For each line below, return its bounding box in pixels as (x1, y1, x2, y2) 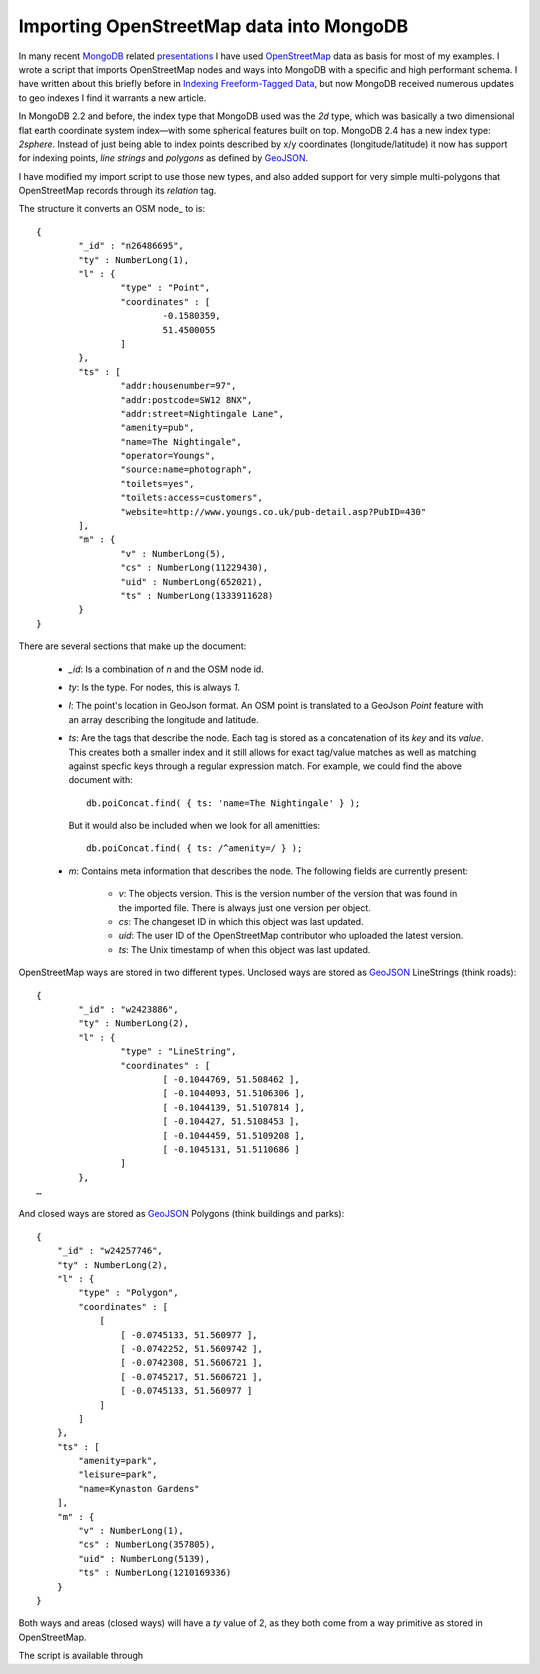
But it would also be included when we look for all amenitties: (68, 820, 321, 832)
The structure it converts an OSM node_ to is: (18, 203, 205, 215)
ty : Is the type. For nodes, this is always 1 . (68, 681, 240, 693)
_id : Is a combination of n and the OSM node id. (68, 663, 264, 675)
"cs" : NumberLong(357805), (78, 1539, 216, 1550)
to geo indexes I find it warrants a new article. (18, 91, 207, 104)
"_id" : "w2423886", (78, 1003, 179, 1015)
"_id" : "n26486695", (78, 240, 185, 252)
